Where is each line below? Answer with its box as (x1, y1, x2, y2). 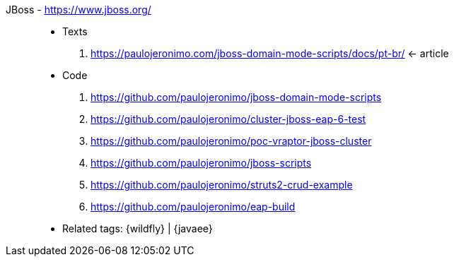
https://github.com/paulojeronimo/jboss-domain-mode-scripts (91, 91, 382, 103)
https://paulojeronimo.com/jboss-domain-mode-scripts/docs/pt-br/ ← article (91, 47, 449, 59)
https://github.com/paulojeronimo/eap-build (91, 201, 296, 213)
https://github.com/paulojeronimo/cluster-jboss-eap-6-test (91, 113, 366, 125)
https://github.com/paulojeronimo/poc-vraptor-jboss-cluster (91, 135, 372, 147)
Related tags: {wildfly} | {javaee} (62, 222, 213, 234)
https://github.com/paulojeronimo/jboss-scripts (91, 157, 312, 169)
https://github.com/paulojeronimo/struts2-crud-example (91, 179, 353, 191)
